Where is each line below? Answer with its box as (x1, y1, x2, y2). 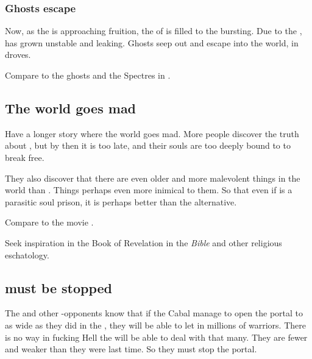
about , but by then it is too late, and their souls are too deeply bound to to (5, 139, 291, 152)
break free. (5, 151, 44, 163)
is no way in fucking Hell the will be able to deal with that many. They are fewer (5, 330, 308, 343)
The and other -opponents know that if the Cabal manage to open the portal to (5, 307, 303, 319)
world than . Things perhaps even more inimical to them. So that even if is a (5, 183, 292, 196)
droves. (5, 48, 31, 61)
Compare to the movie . (5, 216, 94, 229)
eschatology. (5, 248, 49, 261)
